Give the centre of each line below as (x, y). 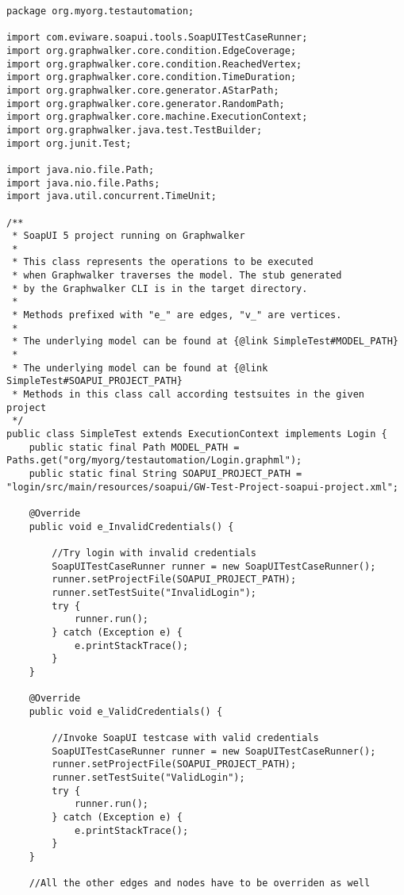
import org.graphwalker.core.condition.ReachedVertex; (154, 64)
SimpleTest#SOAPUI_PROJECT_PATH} (94, 381)
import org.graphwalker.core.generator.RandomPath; (146, 104)
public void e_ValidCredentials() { (126, 711)
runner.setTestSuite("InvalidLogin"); (154, 592)
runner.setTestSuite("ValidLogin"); (148, 778)
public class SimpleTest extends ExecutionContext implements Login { (197, 434)
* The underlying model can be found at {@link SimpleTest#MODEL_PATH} (205, 342)
